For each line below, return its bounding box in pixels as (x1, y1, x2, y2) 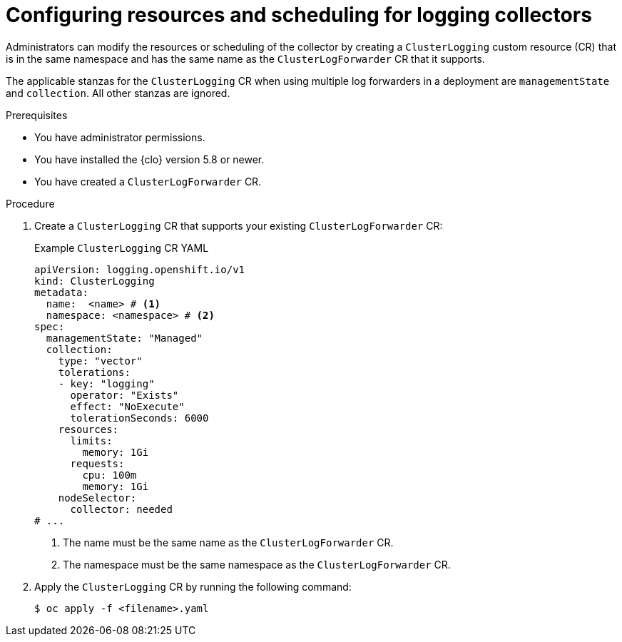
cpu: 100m (82, 469, 137, 481)
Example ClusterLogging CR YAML (34, 241, 209, 254)
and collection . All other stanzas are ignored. (6, 86, 230, 99)
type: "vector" (58, 355, 143, 367)
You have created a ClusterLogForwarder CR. (34, 175, 262, 188)
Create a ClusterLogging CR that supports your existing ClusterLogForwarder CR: (34, 219, 443, 232)
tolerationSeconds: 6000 (70, 412, 209, 424)
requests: (70, 457, 125, 469)
